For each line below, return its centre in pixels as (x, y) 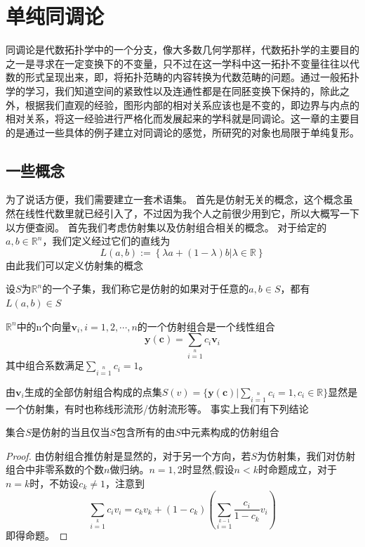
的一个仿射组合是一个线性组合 (206, 326)
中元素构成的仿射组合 (230, 432)
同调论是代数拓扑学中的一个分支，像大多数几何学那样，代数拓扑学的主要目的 (182, 50)
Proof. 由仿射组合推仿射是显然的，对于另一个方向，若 (128, 455)
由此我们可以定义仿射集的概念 (74, 265)
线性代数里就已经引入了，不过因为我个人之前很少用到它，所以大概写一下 (192, 213)
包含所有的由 (146, 432)
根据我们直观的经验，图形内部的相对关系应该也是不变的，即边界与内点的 (192, 104)
